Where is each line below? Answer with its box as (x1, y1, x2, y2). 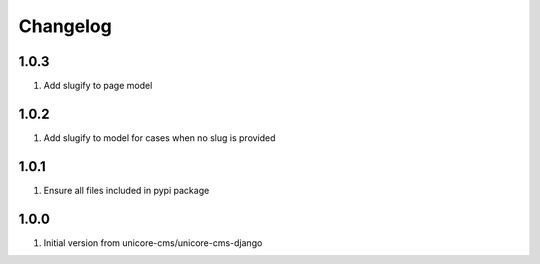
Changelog (18, 15, 112, 37)
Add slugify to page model (43, 80, 153, 92)
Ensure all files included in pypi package (43, 184, 210, 196)
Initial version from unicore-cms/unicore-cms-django (43, 236, 263, 249)
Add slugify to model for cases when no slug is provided (43, 131, 276, 144)
